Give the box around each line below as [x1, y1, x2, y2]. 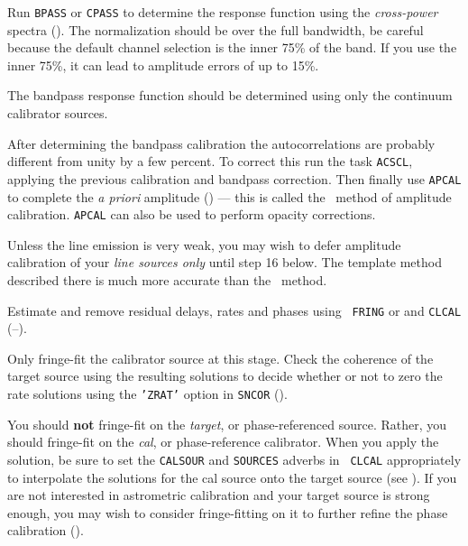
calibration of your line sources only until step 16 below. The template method [7, 253, 442, 272]
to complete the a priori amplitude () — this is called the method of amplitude [7, 187, 452, 206]
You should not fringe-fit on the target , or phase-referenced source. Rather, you [7, 414, 447, 433]
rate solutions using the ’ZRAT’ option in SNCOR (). [7, 384, 288, 403]
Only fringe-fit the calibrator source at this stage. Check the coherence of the [7, 348, 434, 367]
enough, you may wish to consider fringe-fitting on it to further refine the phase [7, 503, 448, 522]
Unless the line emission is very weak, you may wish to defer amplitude [7, 235, 401, 254]
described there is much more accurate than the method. [7, 270, 327, 289]
